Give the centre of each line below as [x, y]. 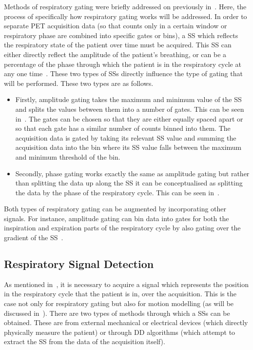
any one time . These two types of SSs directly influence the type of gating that [123, 73]
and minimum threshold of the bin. [68, 156]
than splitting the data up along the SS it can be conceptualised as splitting [129, 183]
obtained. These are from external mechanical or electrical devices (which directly [126, 322]
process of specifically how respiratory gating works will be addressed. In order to [126, 16]
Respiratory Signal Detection [79, 264]
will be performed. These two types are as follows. [79, 83]
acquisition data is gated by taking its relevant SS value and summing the [126, 137]
